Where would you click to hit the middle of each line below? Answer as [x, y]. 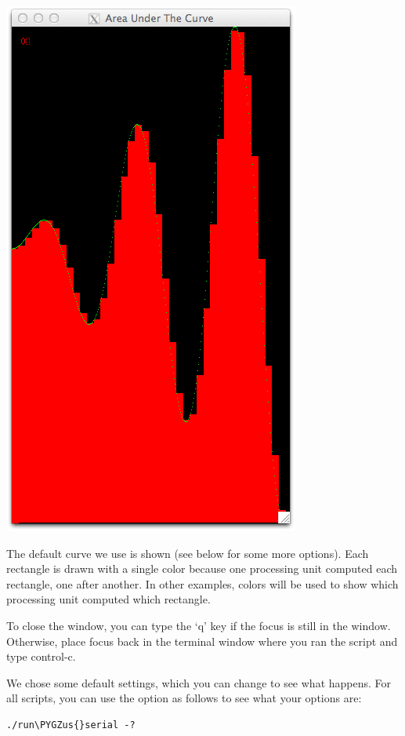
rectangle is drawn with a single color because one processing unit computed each [202, 568]
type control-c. [41, 656]
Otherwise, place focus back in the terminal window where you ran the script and [202, 641]
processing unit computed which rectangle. [108, 599]
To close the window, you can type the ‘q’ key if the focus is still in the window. [199, 625]
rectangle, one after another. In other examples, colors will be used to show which [202, 583]
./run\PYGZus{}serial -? [71, 725]
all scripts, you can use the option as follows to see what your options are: [184, 698]
